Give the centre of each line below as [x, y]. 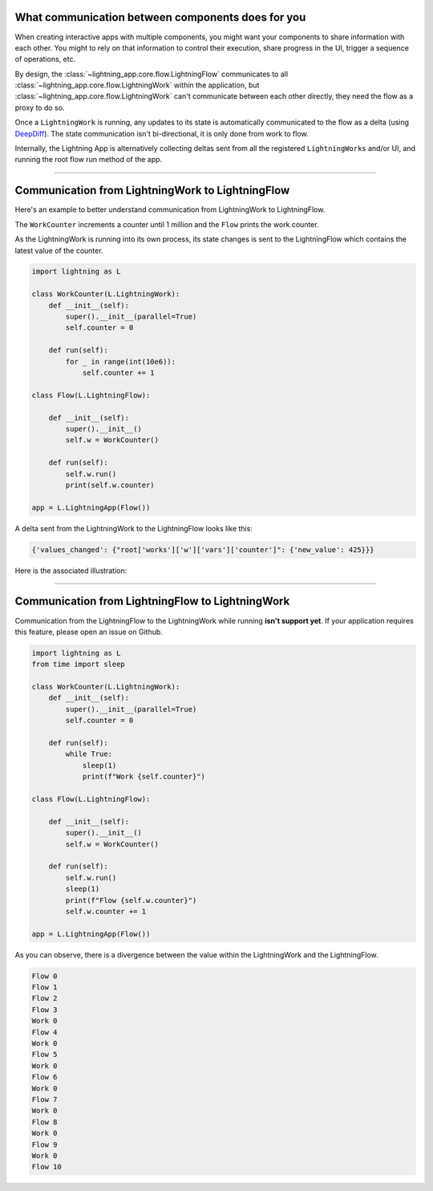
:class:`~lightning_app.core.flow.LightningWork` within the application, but [137, 85]
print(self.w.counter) [110, 485]
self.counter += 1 [119, 373]
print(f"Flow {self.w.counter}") [131, 900]
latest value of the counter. [59, 250]
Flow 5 [45, 1055]
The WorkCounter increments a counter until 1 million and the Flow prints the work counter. [167, 224]
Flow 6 [45, 1077]
